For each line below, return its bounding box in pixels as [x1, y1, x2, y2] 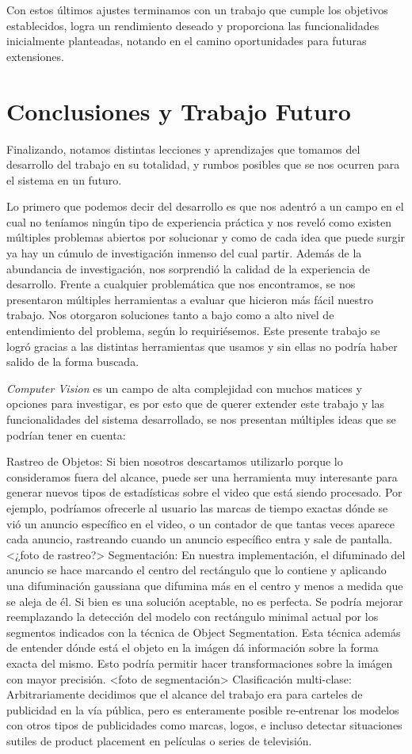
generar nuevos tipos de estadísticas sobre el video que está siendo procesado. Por [6, 484, 402, 501]
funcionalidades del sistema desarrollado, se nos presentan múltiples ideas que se [6, 411, 396, 427]
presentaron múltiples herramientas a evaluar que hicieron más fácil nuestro [6, 291, 374, 307]
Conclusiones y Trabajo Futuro [6, 94, 351, 127]
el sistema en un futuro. [6, 171, 122, 188]
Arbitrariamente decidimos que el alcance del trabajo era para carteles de [6, 686, 363, 703]
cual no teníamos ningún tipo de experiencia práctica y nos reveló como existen [6, 213, 392, 230]
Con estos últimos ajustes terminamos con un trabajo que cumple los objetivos [6, 2, 388, 17]
